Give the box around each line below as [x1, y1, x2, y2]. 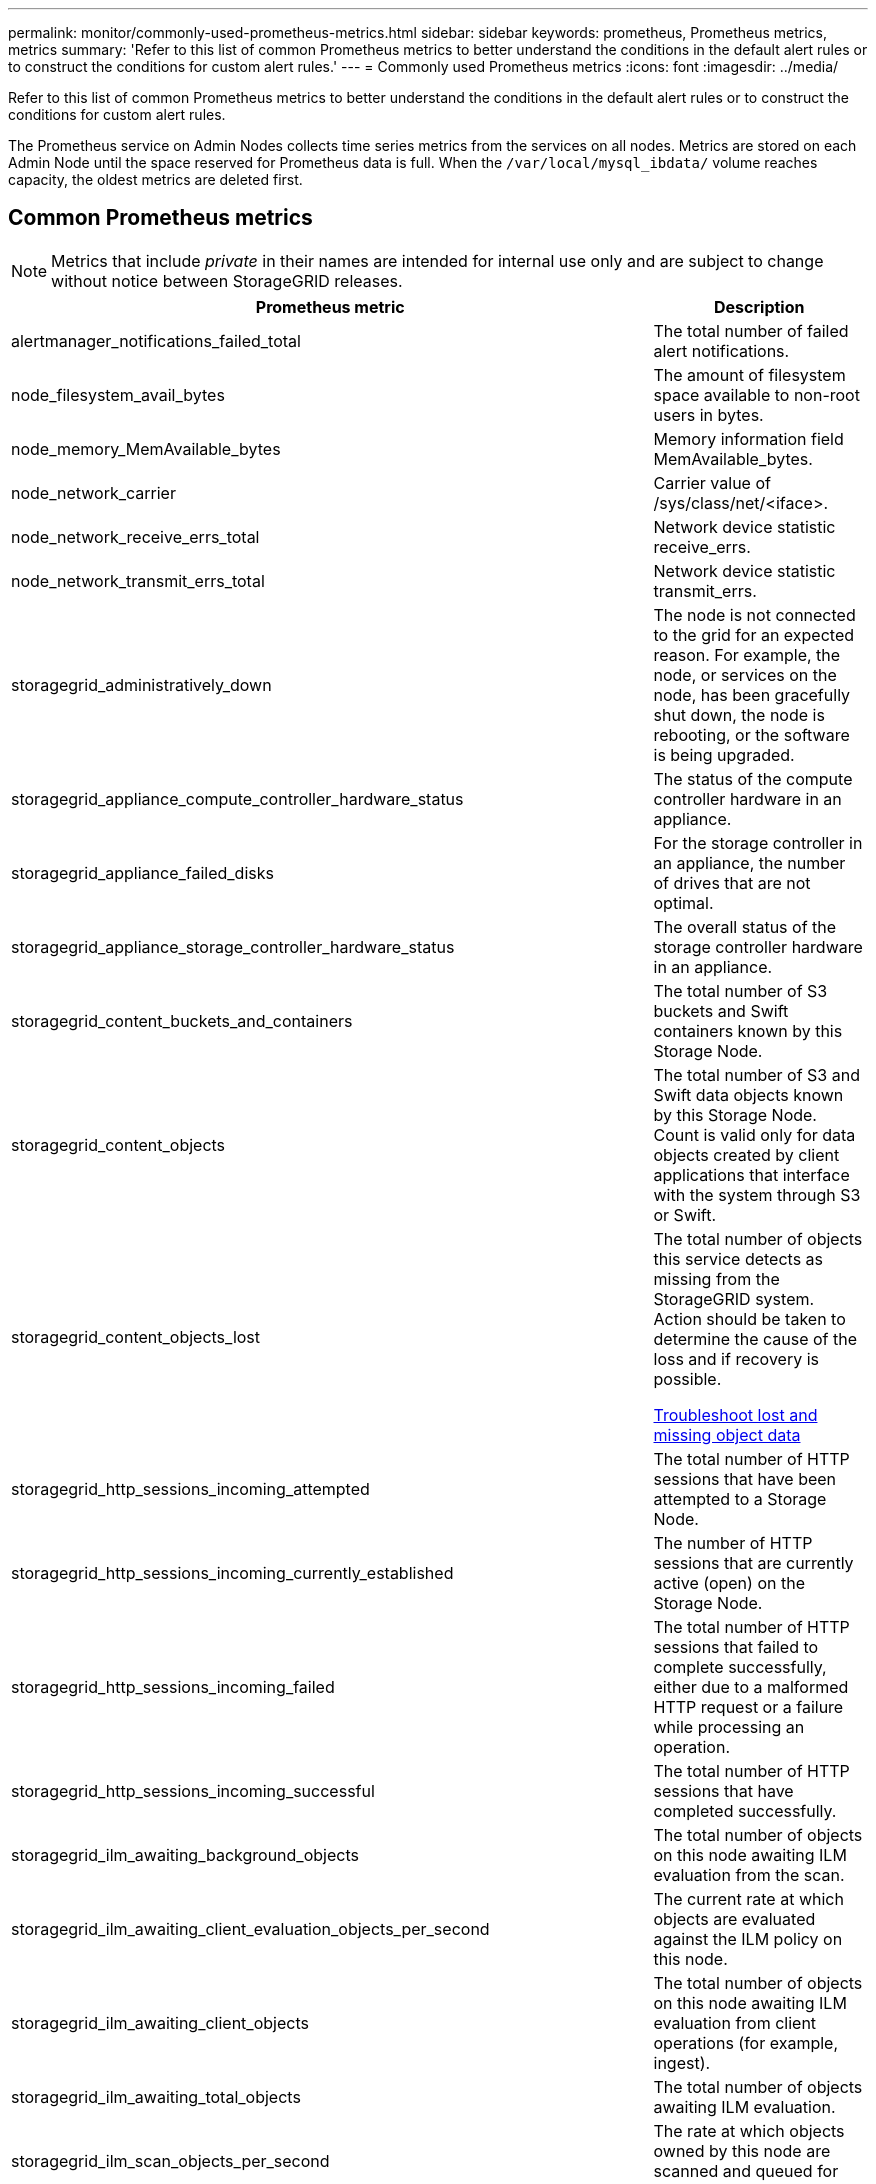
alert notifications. [653, 340, 790, 361]
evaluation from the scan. [653, 1864, 845, 1885]
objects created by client [653, 1144, 840, 1165]
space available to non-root [653, 384, 860, 405]
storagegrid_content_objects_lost [11, 1326, 261, 1347]
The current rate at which [653, 1888, 844, 1909]
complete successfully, [653, 1656, 827, 1677]
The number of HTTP [653, 1532, 813, 1553]
